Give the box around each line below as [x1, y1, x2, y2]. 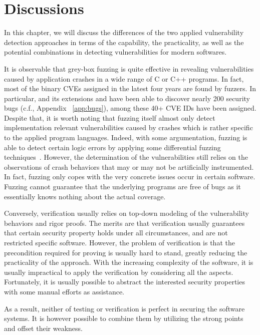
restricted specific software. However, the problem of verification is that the [4, 237, 235, 247]
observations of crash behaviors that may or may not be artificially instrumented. [4, 161, 254, 172]
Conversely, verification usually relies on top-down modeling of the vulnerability [4, 208, 249, 218]
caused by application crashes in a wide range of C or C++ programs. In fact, [4, 73, 244, 84]
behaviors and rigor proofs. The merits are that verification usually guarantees [4, 217, 245, 228]
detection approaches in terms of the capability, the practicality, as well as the [4, 37, 244, 47]
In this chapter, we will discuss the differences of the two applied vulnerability [4, 27, 244, 38]
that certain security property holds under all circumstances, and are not [4, 227, 228, 238]
